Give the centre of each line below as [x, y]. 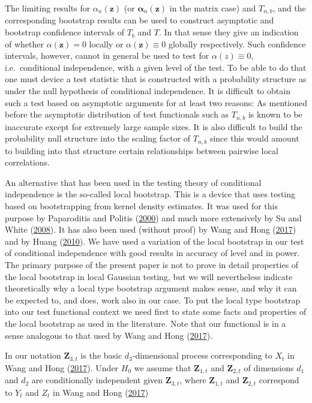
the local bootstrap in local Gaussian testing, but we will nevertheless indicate [149, 276]
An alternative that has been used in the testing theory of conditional [133, 182]
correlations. [27, 162]
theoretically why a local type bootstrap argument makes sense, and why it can [151, 288]
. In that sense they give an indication [229, 32]
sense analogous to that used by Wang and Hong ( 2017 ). [109, 335]
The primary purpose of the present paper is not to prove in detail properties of [152, 265]
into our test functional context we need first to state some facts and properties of [156, 312]
